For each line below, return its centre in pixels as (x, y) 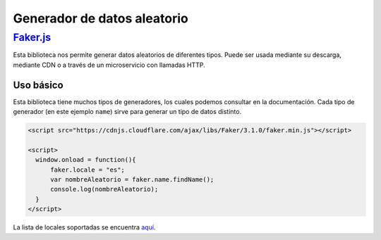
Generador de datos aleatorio (101, 18)
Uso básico (38, 85)
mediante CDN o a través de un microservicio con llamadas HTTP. (109, 65)
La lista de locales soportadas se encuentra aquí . (84, 227)
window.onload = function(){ (86, 160)
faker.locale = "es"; (87, 170)
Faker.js (32, 37)
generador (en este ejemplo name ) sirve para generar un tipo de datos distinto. (127, 112)
